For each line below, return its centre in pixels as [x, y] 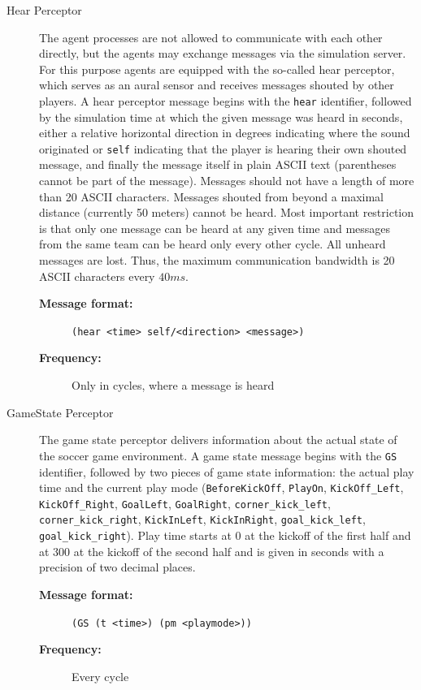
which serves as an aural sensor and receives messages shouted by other [217, 85]
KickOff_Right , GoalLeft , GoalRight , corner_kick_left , [185, 503]
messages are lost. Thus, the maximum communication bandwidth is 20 [217, 260]
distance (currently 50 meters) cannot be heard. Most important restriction [227, 212]
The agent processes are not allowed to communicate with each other [211, 37]
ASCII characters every [97, 276]
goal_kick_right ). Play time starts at [135, 535]
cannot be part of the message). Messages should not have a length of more [227, 181]
